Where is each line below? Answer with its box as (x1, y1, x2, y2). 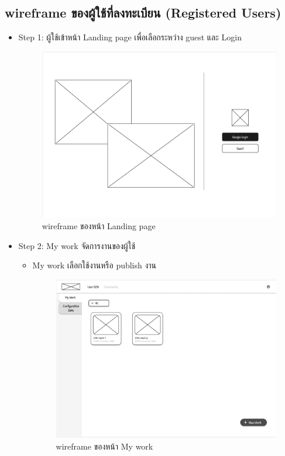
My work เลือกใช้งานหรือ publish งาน (32, 259, 157, 271)
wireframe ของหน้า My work (56, 440, 153, 452)
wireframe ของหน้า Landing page (42, 219, 156, 232)
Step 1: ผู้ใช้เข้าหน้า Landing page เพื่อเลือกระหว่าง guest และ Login (18, 31, 242, 43)
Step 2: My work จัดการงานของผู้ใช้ (18, 239, 136, 251)
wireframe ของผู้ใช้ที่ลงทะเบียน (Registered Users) (5, 4, 281, 22)
